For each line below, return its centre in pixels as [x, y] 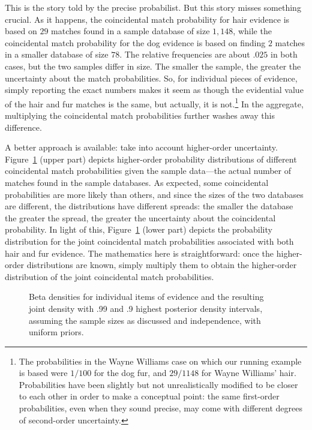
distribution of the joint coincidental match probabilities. [109, 276]
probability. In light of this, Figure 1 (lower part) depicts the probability [139, 229]
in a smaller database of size [57, 54]
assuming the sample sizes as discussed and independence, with [145, 320]
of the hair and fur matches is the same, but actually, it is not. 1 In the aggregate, [154, 103]
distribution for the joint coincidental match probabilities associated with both [149, 241]
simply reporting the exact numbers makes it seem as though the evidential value [154, 90]
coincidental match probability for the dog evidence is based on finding [135, 42]
